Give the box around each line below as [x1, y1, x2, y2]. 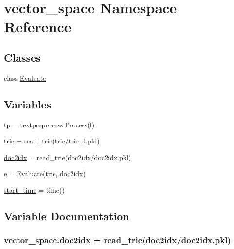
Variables [4, 96, 52, 111]
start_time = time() [4, 184, 65, 195]
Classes [4, 50, 41, 65]
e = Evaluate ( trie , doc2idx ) [4, 168, 86, 178]
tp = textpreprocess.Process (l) [4, 119, 95, 129]
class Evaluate [4, 72, 46, 83]
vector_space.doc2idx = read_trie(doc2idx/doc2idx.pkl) [4, 234, 231, 246]
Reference [4, 17, 72, 36]
